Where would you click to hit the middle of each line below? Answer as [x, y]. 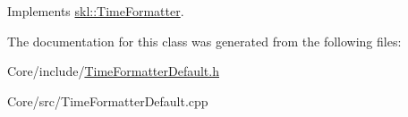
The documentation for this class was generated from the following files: [204, 41]
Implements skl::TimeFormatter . [96, 11]
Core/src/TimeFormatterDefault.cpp [108, 100]
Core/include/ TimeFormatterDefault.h [113, 71]
